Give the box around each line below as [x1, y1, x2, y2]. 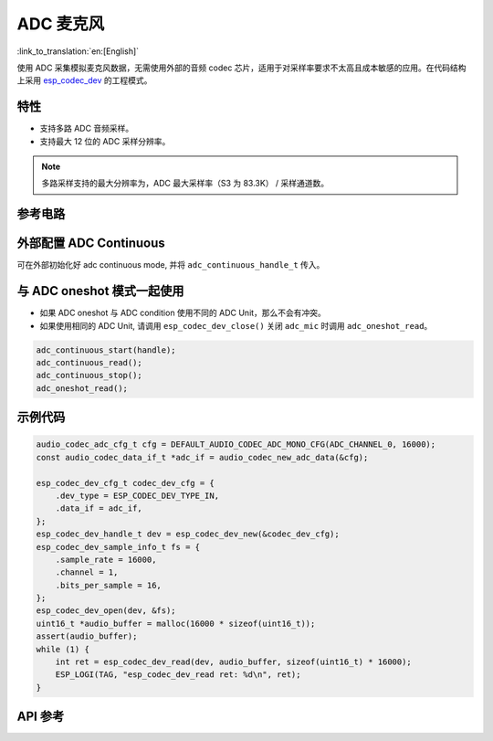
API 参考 [16, 709, 65, 725]
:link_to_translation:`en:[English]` [16, 46, 140, 57]
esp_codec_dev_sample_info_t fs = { [36, 542, 201, 552]
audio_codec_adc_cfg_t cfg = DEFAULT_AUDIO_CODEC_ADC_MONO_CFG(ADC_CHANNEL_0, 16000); [36, 439, 436, 450]
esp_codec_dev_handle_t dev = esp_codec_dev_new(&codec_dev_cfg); [36, 529, 340, 539]
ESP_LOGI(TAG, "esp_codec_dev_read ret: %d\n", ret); [55, 670, 301, 680]
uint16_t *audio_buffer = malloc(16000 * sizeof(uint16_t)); [36, 618, 316, 629]
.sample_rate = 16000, [55, 554, 157, 565]
